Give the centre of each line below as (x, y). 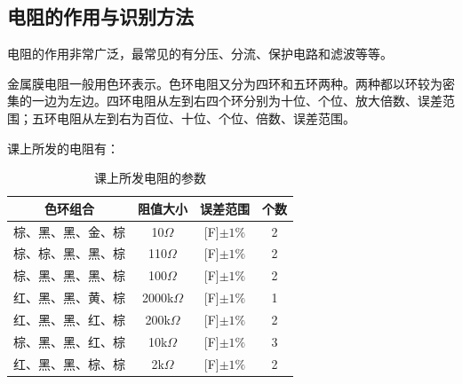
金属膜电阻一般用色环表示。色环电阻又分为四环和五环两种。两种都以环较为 (225, 83)
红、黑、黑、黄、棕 (69, 298)
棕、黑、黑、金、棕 (69, 231)
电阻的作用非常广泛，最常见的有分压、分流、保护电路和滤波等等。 (200, 54)
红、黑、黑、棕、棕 (69, 363)
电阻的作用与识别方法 (100, 16)
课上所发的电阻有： (63, 148)
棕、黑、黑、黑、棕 (69, 275)
